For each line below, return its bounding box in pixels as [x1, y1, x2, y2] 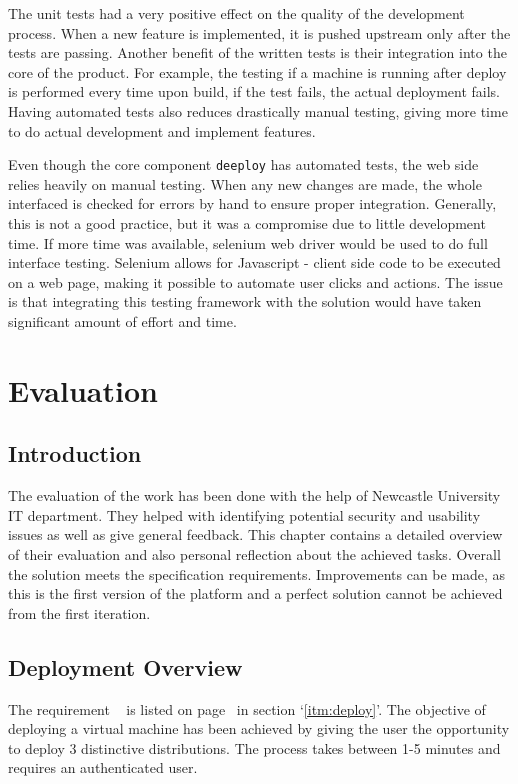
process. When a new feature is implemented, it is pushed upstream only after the [8, 22, 511, 43]
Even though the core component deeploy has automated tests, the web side [8, 154, 479, 175]
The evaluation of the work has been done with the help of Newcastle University [8, 485, 501, 506]
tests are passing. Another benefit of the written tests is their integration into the [8, 42, 507, 63]
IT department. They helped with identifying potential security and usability [8, 504, 481, 525]
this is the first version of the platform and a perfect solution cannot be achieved [8, 583, 503, 604]
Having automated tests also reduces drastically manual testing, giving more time [8, 100, 508, 121]
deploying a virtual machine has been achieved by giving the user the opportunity [8, 718, 510, 739]
